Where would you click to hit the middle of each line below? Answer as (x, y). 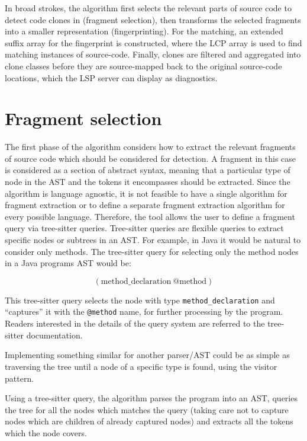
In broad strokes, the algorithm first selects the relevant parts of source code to (148, 8)
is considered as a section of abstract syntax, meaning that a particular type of (148, 170)
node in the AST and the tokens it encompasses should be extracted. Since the (148, 182)
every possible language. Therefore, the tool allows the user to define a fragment (150, 216)
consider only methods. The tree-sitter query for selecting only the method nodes (152, 251)
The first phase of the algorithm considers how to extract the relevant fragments (150, 147)
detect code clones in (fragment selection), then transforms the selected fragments (153, 19)
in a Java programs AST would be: (68, 263)
